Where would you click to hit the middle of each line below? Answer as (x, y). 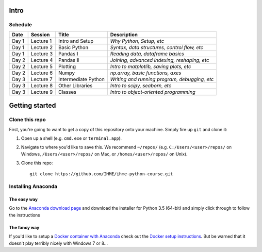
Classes (67, 92)
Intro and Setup (76, 41)
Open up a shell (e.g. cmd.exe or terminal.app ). (72, 138)
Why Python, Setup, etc (137, 41)
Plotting (67, 67)
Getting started (33, 106)
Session (40, 34)
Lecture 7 (42, 79)
